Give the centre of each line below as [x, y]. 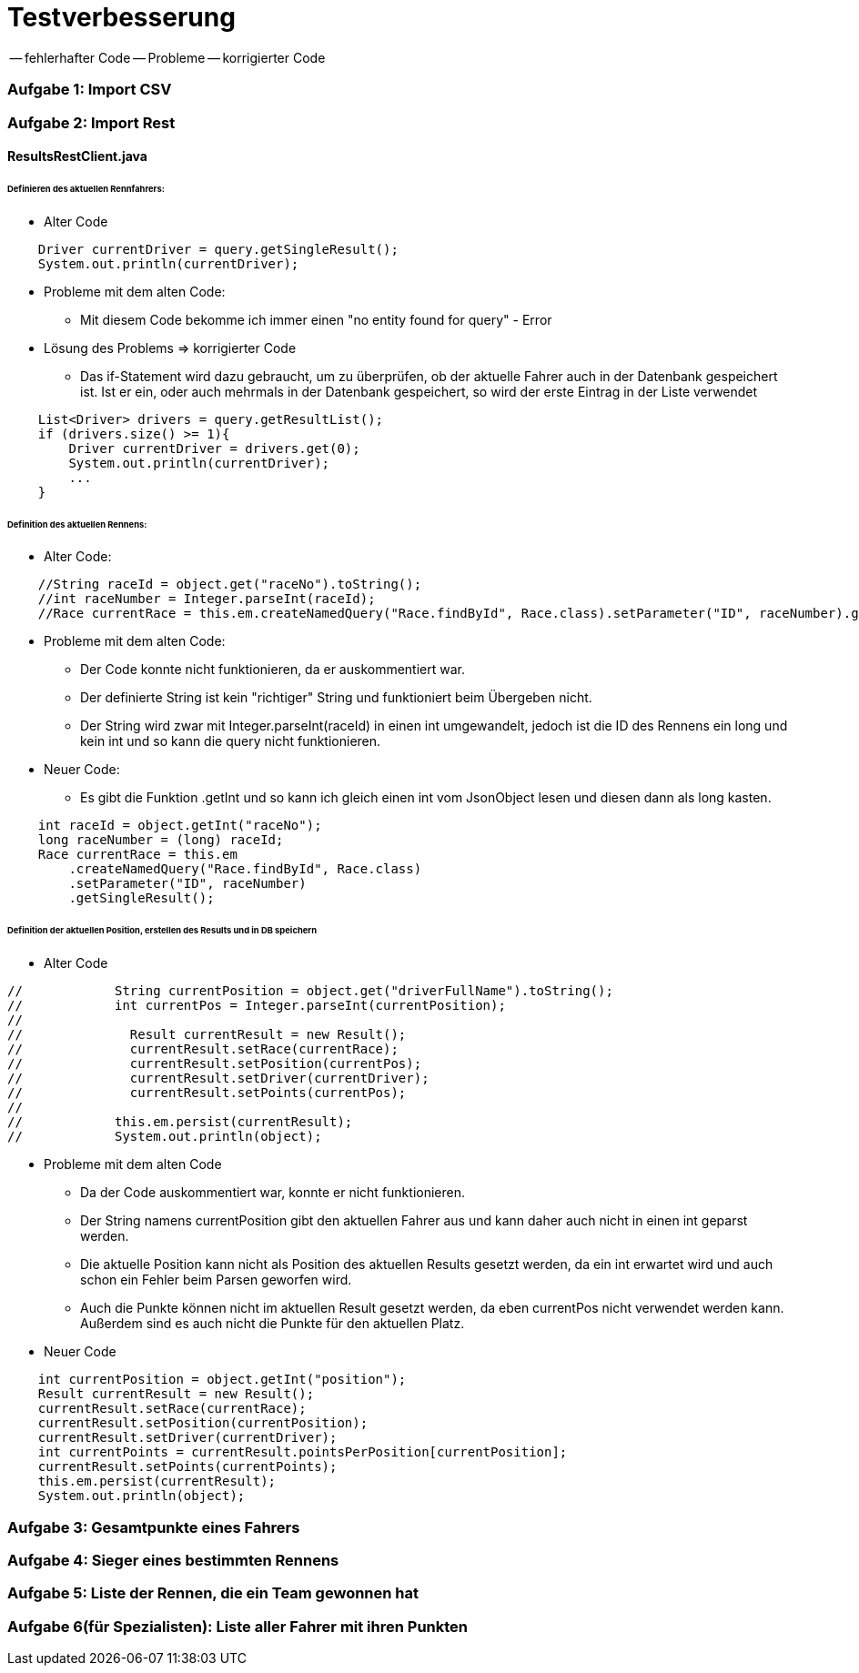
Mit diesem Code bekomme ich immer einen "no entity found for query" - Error [316, 319]
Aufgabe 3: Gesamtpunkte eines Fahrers [154, 1527]
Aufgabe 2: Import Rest [91, 122]
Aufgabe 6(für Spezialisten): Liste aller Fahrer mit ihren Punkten [238, 1626]
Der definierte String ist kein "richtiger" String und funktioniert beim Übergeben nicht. [336, 698]
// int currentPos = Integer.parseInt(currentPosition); [257, 1006]
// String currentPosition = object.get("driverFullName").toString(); [310, 991]
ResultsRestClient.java [77, 156]
